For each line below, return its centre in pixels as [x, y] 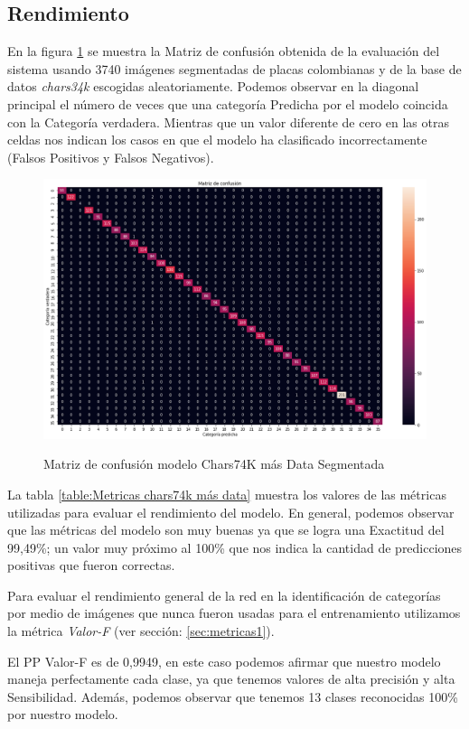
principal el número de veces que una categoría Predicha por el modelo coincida [228, 103]
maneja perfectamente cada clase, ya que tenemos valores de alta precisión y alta [231, 679]
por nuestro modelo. [63, 714]
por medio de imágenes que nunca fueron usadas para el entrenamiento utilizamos [234, 613]
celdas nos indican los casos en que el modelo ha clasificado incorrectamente [217, 140]
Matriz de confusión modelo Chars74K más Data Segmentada [214, 464]
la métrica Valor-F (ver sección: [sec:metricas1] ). [141, 631]
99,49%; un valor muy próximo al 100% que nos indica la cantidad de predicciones [235, 547]
